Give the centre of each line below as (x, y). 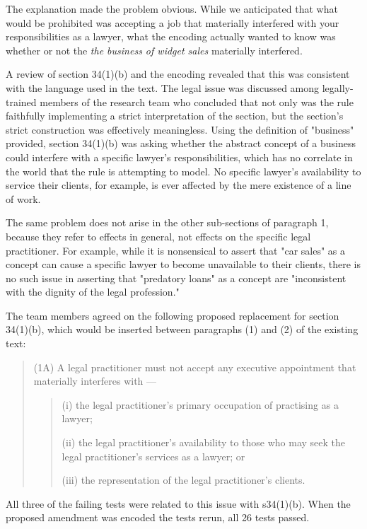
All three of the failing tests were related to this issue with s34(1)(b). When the (178, 503)
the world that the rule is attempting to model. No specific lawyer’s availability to (183, 171)
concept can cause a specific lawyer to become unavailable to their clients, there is (183, 264)
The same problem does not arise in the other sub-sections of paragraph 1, (167, 222)
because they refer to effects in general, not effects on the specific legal (158, 236)
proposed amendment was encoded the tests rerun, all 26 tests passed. (158, 517)
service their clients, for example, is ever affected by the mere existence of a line (179, 185)
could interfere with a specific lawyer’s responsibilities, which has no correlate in (179, 157)
